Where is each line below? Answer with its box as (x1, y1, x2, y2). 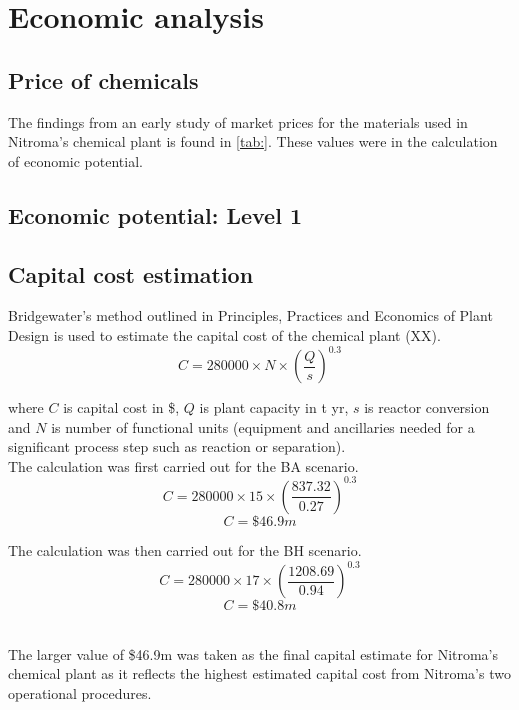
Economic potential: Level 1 (8, 199, 302, 230)
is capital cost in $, (63, 397, 180, 418)
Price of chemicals (8, 64, 199, 95)
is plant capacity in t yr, (199, 397, 349, 418)
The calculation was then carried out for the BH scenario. (8, 539, 362, 560)
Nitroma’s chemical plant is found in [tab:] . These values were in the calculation (8, 131, 498, 152)
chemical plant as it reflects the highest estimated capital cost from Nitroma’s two (8, 663, 511, 684)
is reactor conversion (364, 397, 490, 418)
